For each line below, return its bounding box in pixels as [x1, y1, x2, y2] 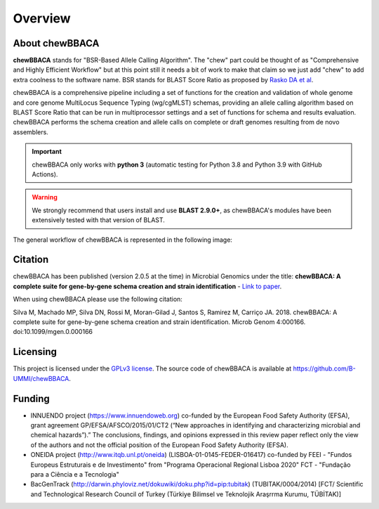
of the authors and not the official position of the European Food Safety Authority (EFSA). [30, 440, 288, 449]
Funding [13, 392, 51, 404]
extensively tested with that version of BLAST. [32, 216, 165, 224]
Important [32, 148, 62, 156]
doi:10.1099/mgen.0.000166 [13, 328, 93, 336]
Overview [13, 11, 71, 26]
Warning [32, 193, 58, 202]
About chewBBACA [13, 37, 100, 49]
